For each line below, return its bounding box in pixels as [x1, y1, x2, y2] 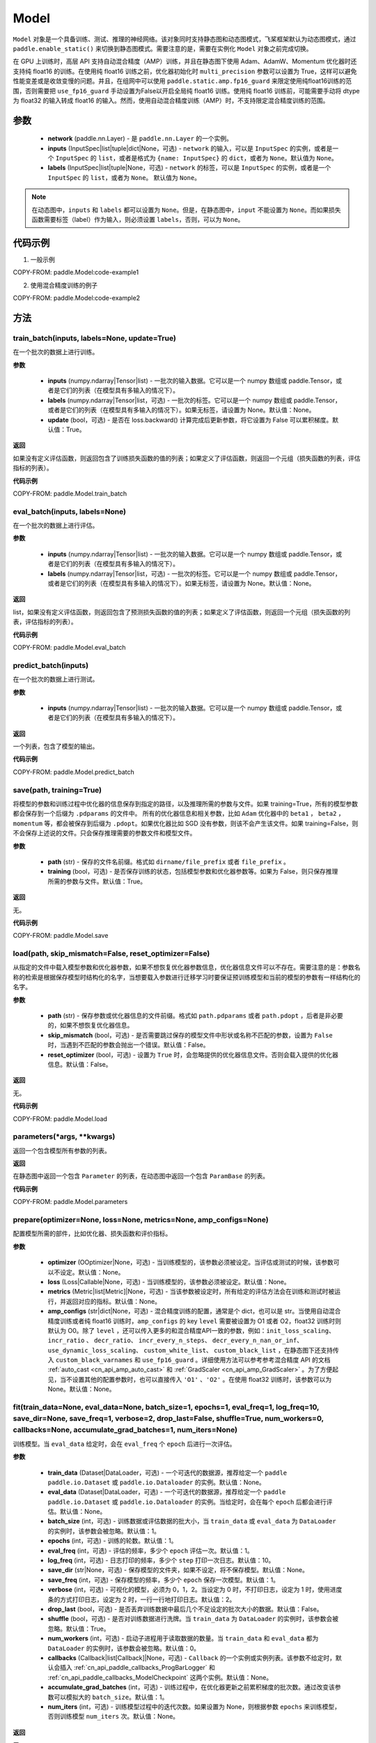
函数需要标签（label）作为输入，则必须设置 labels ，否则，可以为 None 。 [31, 215, 244, 224]
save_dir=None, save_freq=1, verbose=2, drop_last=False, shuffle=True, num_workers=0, [13, 1414, 324, 1424]
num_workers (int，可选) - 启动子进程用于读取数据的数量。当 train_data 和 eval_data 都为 [47, 1634, 319, 1643]
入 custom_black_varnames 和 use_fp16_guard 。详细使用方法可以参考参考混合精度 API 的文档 [47, 1356, 331, 1364]
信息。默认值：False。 [47, 1060, 112, 1068]
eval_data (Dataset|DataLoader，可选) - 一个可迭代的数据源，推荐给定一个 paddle [47, 1488, 286, 1496]
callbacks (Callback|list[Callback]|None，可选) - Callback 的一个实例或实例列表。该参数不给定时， [47, 1653, 336, 1662]
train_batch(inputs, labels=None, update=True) [13, 333, 177, 343]
